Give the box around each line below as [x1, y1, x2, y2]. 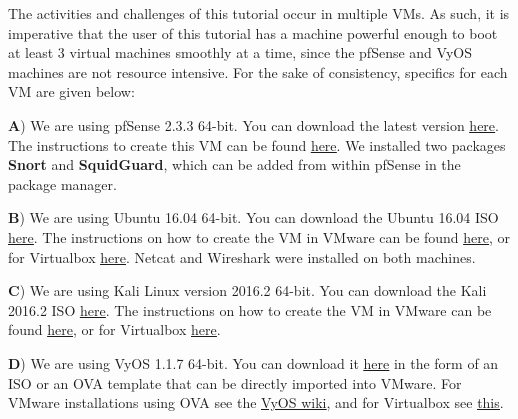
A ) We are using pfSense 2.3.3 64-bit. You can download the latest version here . [8, 114, 499, 135]
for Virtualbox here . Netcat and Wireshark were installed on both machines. [8, 246, 476, 267]
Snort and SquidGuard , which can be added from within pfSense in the [8, 154, 461, 175]
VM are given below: [8, 81, 135, 102]
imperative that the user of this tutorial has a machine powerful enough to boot [8, 22, 498, 43]
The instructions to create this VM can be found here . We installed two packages [8, 134, 506, 155]
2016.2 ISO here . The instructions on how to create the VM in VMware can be [8, 299, 492, 320]
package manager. [8, 173, 117, 194]
